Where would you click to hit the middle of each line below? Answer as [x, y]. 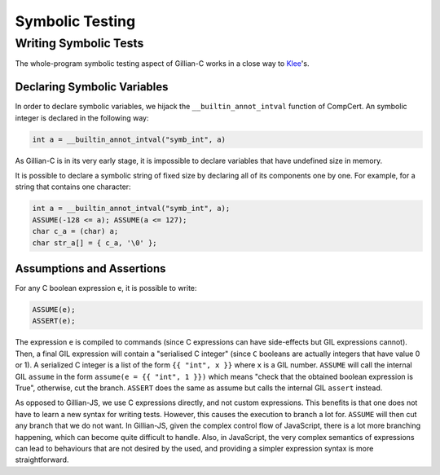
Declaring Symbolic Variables [92, 87]
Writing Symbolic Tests [79, 43]
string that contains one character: [73, 187]
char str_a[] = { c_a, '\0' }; [95, 243]
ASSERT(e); [54, 321]
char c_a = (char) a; [75, 231]
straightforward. [42, 460]
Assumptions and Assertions [90, 268]
